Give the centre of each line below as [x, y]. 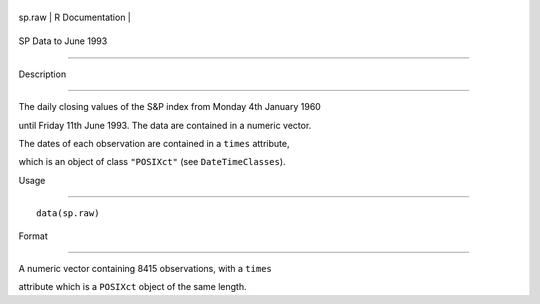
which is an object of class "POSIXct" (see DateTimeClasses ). [152, 162]
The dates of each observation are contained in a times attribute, [154, 143]
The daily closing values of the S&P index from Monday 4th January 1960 [170, 107]
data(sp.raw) [68, 213]
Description [42, 74]
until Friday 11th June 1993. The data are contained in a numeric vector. [165, 125]
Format [33, 236]
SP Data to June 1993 [63, 41]
